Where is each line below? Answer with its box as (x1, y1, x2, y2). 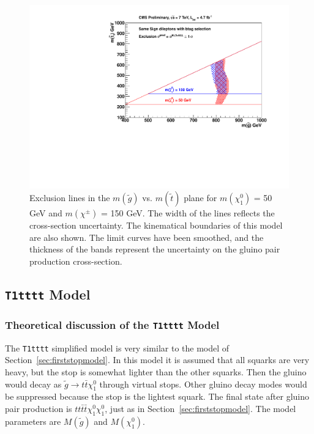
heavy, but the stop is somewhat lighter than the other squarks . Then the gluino (5, 366, 307, 378)
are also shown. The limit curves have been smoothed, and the (29, 230, 264, 243)
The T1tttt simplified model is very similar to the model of (5, 341, 230, 354)
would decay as (5, 377, 62, 390)
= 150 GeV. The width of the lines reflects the (101, 207, 275, 219)
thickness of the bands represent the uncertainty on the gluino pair (29, 243, 280, 256)
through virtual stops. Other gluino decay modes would (99, 377, 307, 390)
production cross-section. (29, 255, 122, 268)
